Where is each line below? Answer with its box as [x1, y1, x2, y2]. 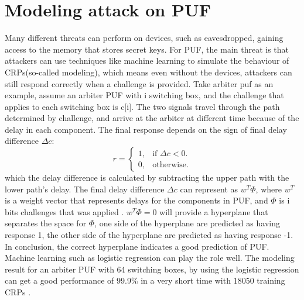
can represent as [180, 182, 238, 195]
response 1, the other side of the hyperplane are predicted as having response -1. [5, 229, 293, 241]
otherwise [152, 160, 186, 169]
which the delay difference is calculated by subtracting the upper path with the [5, 171, 289, 184]
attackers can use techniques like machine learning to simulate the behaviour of [5, 54, 289, 67]
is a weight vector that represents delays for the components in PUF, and [5, 194, 268, 206]
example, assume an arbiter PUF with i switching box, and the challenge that [5, 89, 284, 101]
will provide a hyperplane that [159, 205, 268, 218]
